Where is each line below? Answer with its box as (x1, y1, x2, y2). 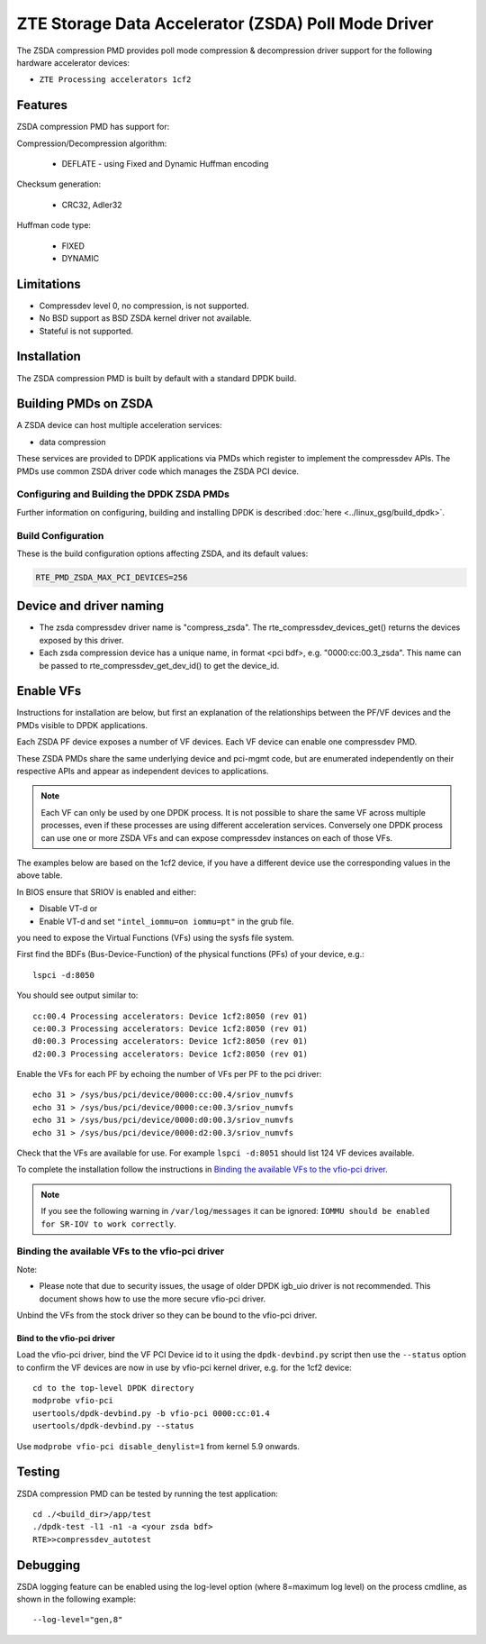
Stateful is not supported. (39, 325, 134, 336)
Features (16, 97, 67, 113)
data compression (39, 436, 107, 447)
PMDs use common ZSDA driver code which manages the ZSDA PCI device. (16, 465, 300, 477)
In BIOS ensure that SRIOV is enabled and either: (16, 886, 197, 897)
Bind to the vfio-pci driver (16, 1332, 116, 1343)
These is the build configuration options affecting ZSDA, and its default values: (16, 548, 309, 559)
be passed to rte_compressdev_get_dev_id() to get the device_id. (39, 660, 280, 671)
